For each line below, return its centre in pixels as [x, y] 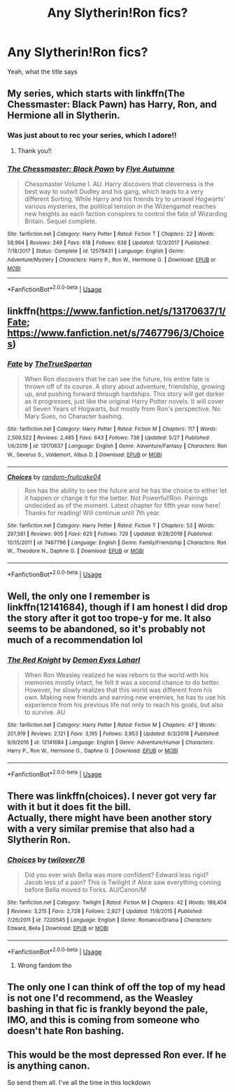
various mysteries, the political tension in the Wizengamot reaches [120, 206]
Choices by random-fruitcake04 [54, 476]
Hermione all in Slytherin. [64, 116]
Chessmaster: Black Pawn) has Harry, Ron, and [112, 105]
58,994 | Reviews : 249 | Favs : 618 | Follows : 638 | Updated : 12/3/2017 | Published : [109, 243]
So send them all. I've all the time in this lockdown [79, 1082]
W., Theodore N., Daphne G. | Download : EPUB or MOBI [76, 551]
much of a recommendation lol [75, 640]
